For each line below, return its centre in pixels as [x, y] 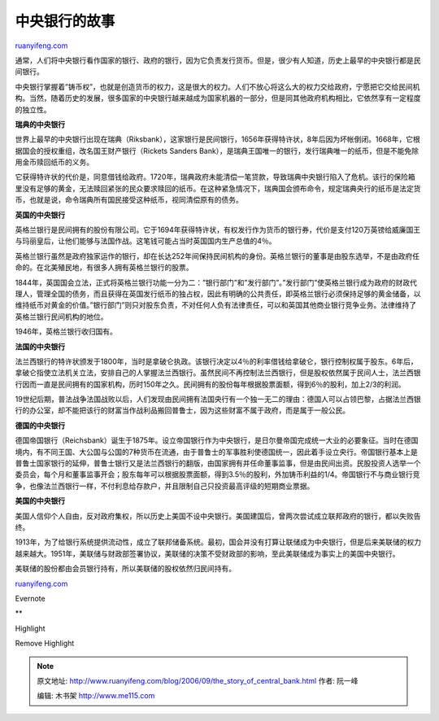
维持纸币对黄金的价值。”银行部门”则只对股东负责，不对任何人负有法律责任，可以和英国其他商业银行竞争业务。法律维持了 [216, 305]
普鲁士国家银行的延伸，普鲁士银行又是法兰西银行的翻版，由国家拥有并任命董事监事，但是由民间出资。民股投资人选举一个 [218, 463]
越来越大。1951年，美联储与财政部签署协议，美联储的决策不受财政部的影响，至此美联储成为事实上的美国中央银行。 [207, 553]
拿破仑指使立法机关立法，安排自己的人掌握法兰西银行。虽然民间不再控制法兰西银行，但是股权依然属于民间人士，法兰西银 [218, 373]
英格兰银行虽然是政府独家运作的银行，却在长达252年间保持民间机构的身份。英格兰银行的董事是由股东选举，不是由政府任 [217, 256]
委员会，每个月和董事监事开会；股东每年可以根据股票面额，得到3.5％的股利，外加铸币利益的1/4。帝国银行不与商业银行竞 [217, 474]
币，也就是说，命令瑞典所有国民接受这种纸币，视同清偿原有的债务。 [129, 200]
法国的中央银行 [40, 347]
